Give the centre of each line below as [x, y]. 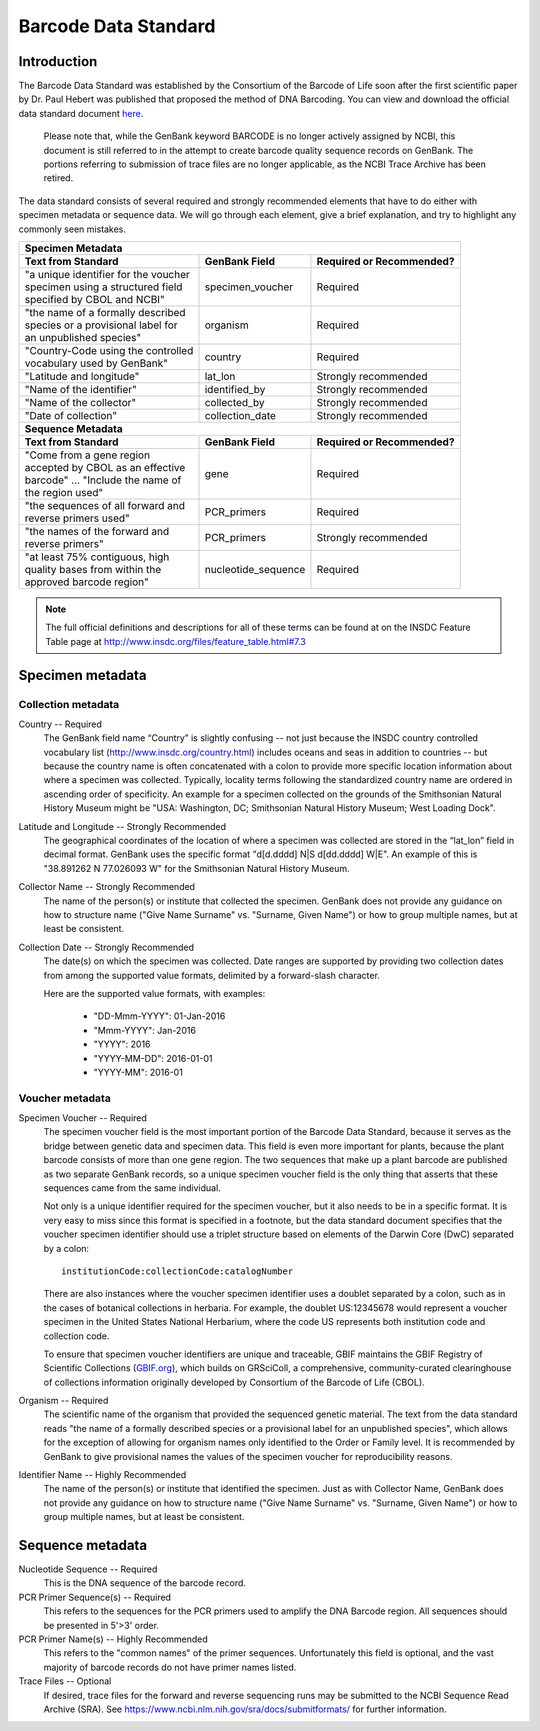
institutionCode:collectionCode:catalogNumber [177, 1271]
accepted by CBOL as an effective [105, 467]
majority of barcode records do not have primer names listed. [170, 1667]
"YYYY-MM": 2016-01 [138, 1072]
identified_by [235, 389]
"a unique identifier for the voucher [107, 274]
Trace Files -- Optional [65, 1681]
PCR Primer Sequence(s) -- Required [95, 1597]
